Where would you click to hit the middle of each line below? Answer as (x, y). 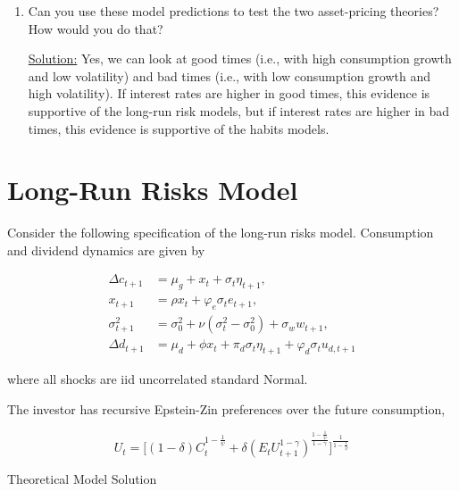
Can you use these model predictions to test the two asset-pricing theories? (234, 11)
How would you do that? (96, 28)
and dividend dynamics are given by (106, 250)
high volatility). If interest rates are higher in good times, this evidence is (229, 93)
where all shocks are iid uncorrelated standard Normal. (158, 378)
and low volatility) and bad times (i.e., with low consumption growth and (229, 75)
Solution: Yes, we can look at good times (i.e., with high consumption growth (240, 58)
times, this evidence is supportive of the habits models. (179, 128)
